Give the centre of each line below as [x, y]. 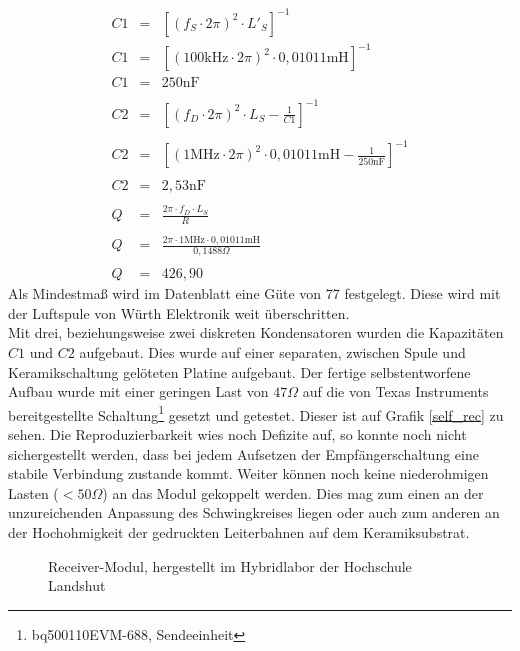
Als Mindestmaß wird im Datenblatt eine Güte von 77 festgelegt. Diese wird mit [254, 293]
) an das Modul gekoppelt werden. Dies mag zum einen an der [293, 492]
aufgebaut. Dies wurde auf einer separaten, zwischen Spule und [272, 351]
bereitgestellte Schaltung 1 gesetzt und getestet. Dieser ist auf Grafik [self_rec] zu [256, 413]
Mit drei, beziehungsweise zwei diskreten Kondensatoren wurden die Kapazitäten [256, 332]
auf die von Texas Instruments [395, 391]
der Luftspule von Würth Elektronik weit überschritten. [179, 312]
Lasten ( [33, 492]
